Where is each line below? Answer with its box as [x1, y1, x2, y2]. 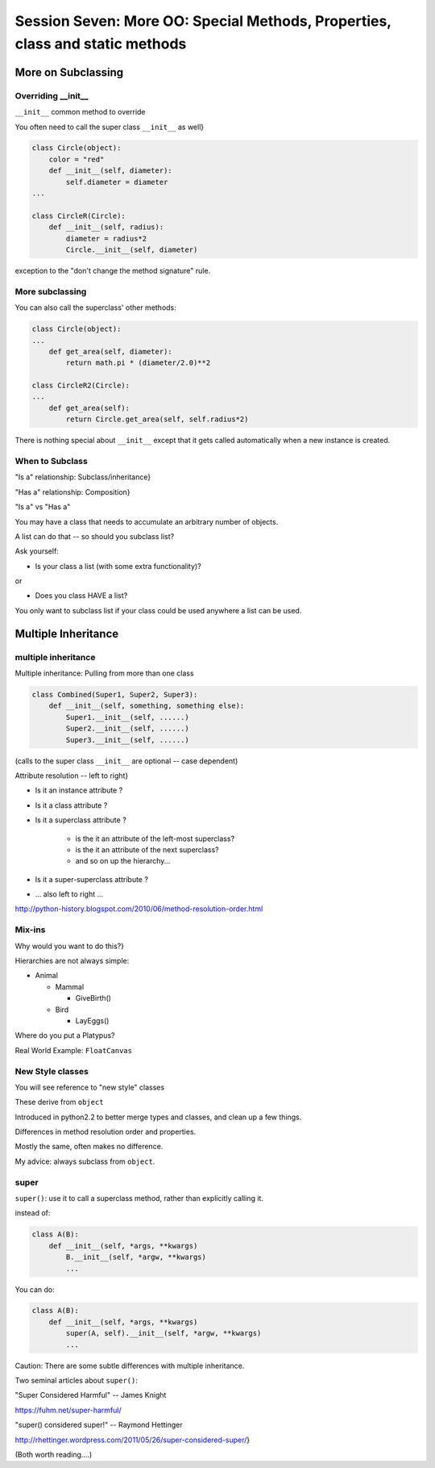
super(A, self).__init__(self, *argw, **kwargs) [65, 1328, 262, 1338]
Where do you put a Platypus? [14, 1031, 115, 1040]
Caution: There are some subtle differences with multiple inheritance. [14, 1361, 245, 1370]
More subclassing [14, 286, 87, 297]
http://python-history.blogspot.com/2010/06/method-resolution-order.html [14, 904, 263, 914]
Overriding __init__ [14, 90, 89, 101]
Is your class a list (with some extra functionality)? [35, 561, 201, 571]
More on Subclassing [14, 65, 124, 79]
